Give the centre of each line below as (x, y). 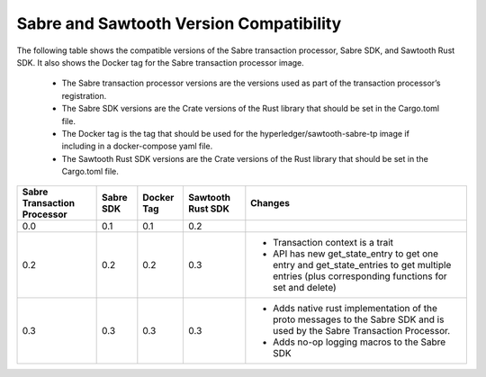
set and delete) (305, 288)
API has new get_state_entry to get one (356, 254)
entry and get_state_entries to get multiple (362, 265)
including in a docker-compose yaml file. (137, 146)
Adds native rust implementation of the (355, 309)
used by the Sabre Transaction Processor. (362, 331)
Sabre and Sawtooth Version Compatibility (179, 23)
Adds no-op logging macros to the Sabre (360, 342)
